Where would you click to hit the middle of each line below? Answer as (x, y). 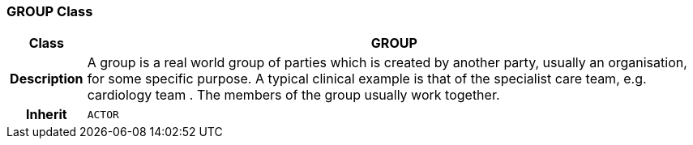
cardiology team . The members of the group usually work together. (293, 95)
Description (47, 79)
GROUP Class (50, 11)
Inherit (46, 115)
